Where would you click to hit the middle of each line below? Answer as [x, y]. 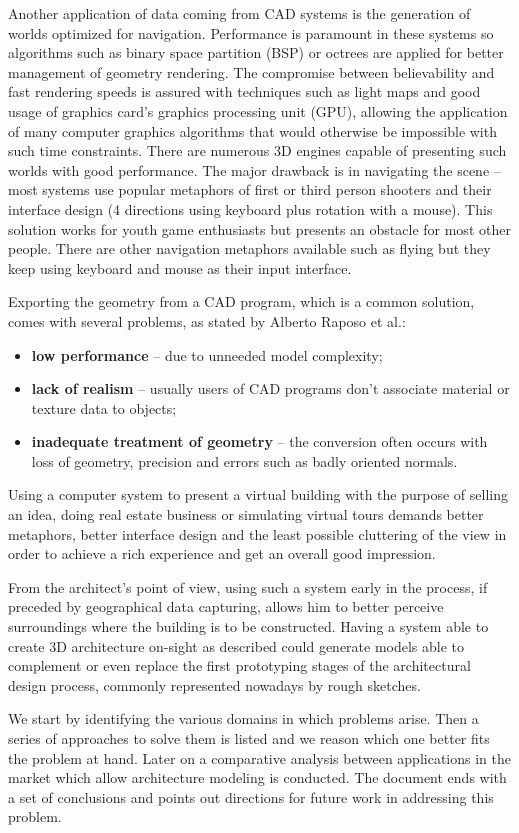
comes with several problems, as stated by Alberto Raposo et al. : [207, 320]
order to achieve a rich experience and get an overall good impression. [222, 553]
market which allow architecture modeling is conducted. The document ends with [257, 777]
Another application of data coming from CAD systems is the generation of [239, 13]
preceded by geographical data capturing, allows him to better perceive [226, 606]
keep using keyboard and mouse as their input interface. [180, 267]
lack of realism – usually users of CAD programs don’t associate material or [270, 388]
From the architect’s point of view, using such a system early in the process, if [248, 586]
